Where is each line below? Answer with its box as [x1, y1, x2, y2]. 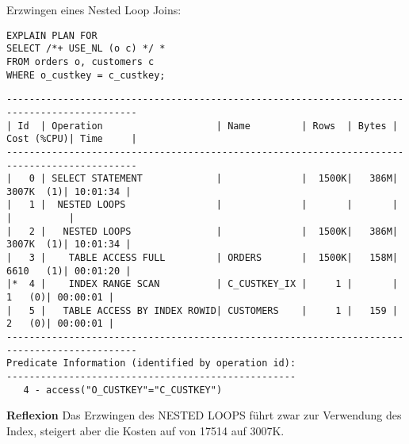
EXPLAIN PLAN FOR [6, 29, 97, 41]
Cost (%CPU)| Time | [6, 133, 137, 145]
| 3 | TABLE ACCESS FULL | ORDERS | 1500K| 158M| [6, 252, 398, 264]
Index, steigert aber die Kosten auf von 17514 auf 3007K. [6, 422, 285, 438]
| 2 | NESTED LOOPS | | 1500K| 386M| [6, 225, 398, 237]
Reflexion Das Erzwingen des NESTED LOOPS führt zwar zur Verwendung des [6, 407, 402, 423]
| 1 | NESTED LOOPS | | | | [6, 199, 398, 211]
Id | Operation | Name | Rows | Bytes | [17, 120, 398, 132]
